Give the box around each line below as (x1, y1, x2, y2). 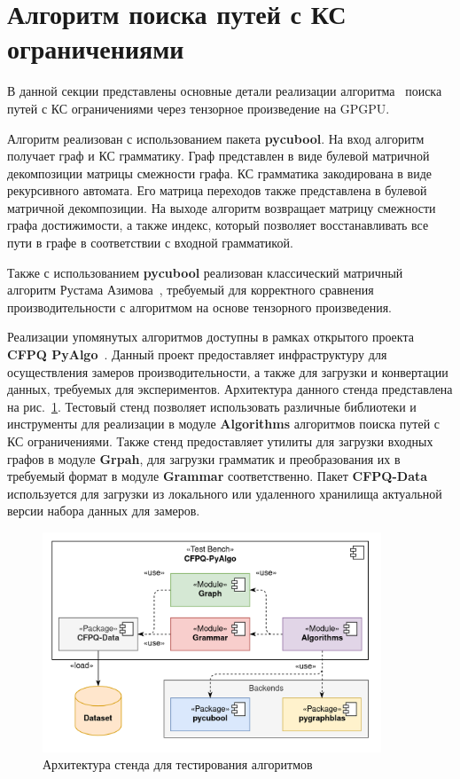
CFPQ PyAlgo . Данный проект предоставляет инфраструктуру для (7, 345, 387, 364)
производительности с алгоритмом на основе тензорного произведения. (7, 297, 392, 316)
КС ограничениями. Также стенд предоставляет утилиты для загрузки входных (7, 432, 433, 450)
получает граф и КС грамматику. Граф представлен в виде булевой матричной (7, 146, 430, 165)
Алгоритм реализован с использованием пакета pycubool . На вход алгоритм (7, 129, 425, 147)
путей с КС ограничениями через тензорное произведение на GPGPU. (7, 98, 390, 117)
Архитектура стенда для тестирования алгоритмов (43, 755, 313, 774)
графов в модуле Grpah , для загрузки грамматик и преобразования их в (7, 449, 401, 468)
